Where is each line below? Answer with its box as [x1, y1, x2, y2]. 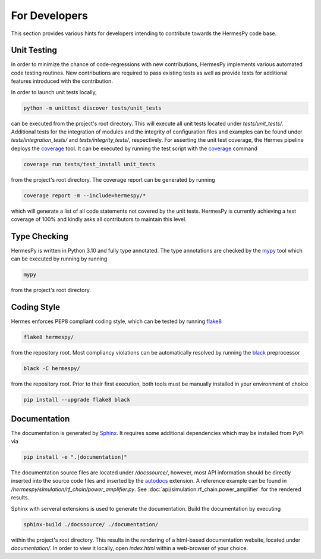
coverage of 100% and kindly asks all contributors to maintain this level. [11, 216, 187, 223]
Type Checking [11, 231, 68, 241]
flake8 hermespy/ [23, 334, 74, 341]
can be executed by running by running [11, 255, 108, 262]
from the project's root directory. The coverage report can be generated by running [11, 176, 215, 183]
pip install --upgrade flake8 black [23, 396, 131, 403]
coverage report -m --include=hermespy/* [23, 192, 146, 199]
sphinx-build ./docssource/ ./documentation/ [23, 521, 159, 527]
